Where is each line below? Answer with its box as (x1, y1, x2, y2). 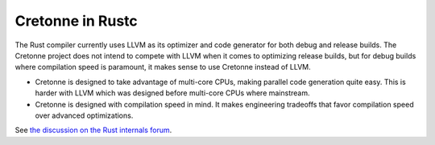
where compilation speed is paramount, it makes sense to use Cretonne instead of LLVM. (14, 62, 312, 72)
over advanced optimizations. (35, 111, 134, 120)
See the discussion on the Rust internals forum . (14, 125, 172, 135)
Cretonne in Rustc (14, 12, 139, 30)
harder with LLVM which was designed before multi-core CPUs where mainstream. (35, 88, 310, 98)
